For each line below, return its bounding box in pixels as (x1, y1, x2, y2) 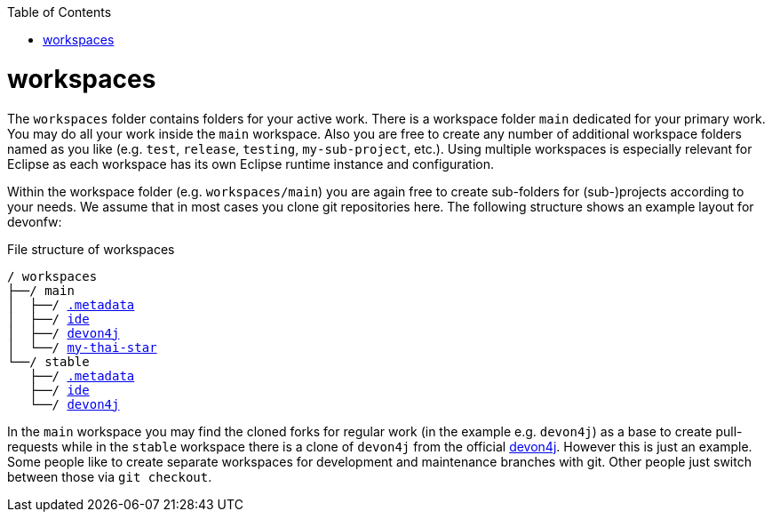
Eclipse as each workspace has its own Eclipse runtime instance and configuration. (7, 156, 494, 172)
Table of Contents (7, 4, 112, 20)
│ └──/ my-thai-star (7, 339, 157, 355)
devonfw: (7, 213, 62, 229)
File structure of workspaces (7, 241, 175, 257)
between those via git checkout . (7, 468, 212, 484)
